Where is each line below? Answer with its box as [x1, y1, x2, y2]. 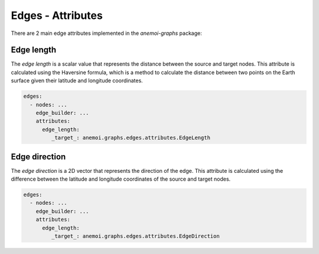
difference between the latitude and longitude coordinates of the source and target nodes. [11, 175, 231, 183]
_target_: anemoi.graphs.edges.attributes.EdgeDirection [51, 233, 220, 239]
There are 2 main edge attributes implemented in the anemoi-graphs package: [11, 30, 202, 37]
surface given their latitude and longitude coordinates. [11, 77, 143, 84]
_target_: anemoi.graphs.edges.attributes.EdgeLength [51, 134, 211, 142]
